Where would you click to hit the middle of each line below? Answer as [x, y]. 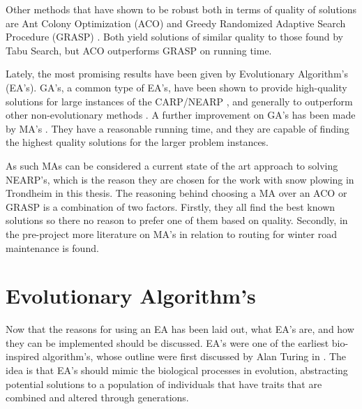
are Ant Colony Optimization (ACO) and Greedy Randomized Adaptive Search [176, 23]
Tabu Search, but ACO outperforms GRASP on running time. [139, 50]
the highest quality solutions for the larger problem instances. [137, 142]
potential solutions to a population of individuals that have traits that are [164, 384]
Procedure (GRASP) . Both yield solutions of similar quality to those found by [174, 37]
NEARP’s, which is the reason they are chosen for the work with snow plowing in [180, 179]
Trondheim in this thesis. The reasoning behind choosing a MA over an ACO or [176, 193]
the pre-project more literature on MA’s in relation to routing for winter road [171, 233]
